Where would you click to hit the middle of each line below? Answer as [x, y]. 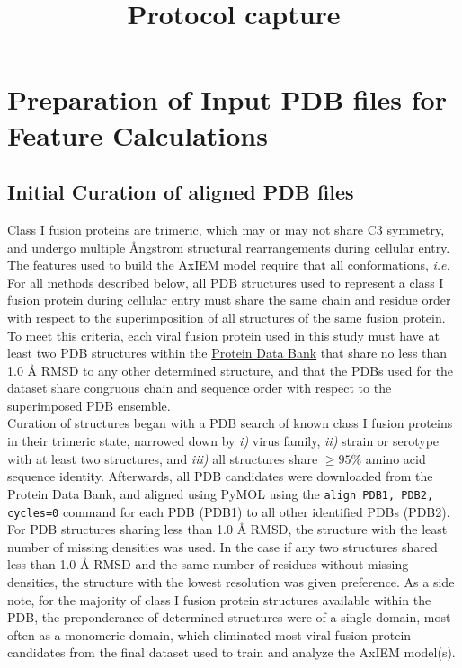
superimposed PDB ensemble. [89, 405]
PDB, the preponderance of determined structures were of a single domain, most [229, 617]
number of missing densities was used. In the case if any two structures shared [222, 546]
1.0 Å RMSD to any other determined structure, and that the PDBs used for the [231, 370]
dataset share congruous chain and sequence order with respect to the [200, 388]
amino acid [395, 458]
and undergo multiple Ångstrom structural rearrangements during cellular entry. [229, 247]
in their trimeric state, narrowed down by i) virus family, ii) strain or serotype [223, 441]
